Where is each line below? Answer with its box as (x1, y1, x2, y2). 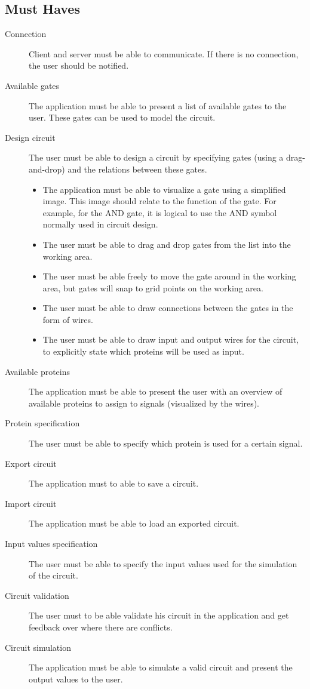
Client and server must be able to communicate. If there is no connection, (29, 47, 299, 60)
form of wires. (42, 313, 93, 325)
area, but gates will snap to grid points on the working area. (42, 281, 263, 294)
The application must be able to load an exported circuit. (29, 517, 240, 530)
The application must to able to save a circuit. (29, 477, 199, 490)
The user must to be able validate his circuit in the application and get (29, 609, 289, 622)
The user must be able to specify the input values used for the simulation (29, 557, 297, 570)
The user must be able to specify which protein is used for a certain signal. (29, 437, 303, 450)
